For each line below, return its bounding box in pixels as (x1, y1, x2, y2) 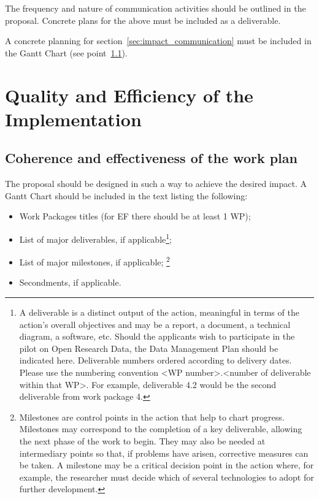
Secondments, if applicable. (19, 276, 121, 289)
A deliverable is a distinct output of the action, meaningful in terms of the (19, 306, 299, 319)
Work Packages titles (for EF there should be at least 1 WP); (19, 210, 251, 223)
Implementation (5, 106, 142, 131)
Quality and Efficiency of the (5, 82, 253, 107)
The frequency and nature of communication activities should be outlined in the (5, 2, 306, 14)
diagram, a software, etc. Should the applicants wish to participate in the (19, 330, 295, 343)
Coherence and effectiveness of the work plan (5, 148, 298, 167)
